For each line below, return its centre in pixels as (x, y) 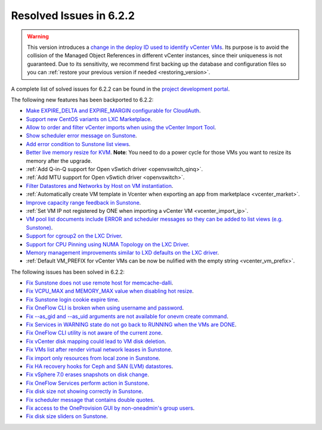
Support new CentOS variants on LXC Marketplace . (89, 119)
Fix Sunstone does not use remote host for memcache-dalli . (100, 283)
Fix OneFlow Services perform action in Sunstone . (88, 383)
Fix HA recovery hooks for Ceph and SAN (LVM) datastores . (100, 366)
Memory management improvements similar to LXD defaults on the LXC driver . (123, 252)
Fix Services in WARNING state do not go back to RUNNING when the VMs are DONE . (131, 324)
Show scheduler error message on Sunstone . (81, 136)
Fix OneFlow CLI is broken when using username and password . (105, 308)
